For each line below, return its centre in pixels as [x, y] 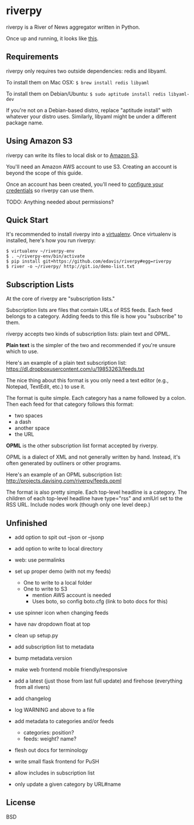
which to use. [22, 352]
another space [32, 428]
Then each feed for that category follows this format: [70, 404]
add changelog [33, 698]
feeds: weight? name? [50, 739]
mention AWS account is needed [72, 595]
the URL [24, 434]
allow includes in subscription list [55, 773]
